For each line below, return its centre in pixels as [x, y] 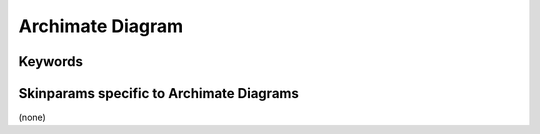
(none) [32, 117]
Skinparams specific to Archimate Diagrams [158, 93]
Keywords [51, 61]
